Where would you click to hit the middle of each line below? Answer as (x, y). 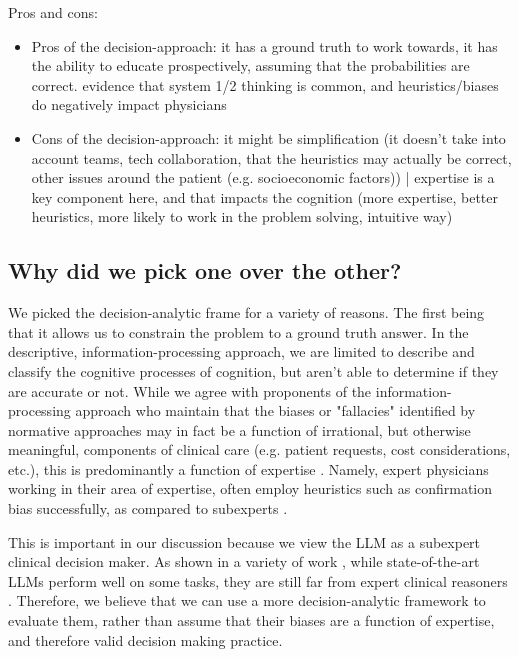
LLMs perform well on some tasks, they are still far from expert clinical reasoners (258, 580)
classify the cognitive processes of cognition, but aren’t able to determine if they (253, 370)
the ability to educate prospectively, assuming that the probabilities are (250, 65)
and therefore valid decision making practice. (145, 639)
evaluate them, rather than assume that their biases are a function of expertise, (251, 620)
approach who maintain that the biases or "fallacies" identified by (275, 410)
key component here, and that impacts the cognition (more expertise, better (264, 196)
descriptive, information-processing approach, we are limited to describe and (241, 351)
